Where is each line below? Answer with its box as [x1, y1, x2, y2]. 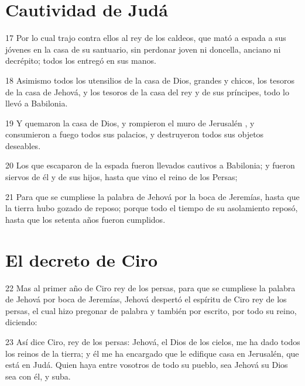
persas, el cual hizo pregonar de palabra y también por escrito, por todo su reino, [5, 304, 297, 316]
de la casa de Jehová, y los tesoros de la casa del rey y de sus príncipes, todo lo [5, 85, 290, 98]
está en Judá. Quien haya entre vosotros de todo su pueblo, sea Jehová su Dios [5, 359, 288, 371]
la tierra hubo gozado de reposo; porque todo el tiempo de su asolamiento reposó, [5, 202, 298, 214]
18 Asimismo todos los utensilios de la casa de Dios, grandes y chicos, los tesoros [5, 74, 294, 86]
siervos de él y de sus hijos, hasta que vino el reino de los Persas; [5, 171, 238, 183]
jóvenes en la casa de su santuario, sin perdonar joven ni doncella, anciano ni [5, 43, 281, 55]
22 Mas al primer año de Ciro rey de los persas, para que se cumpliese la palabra [5, 281, 296, 294]
